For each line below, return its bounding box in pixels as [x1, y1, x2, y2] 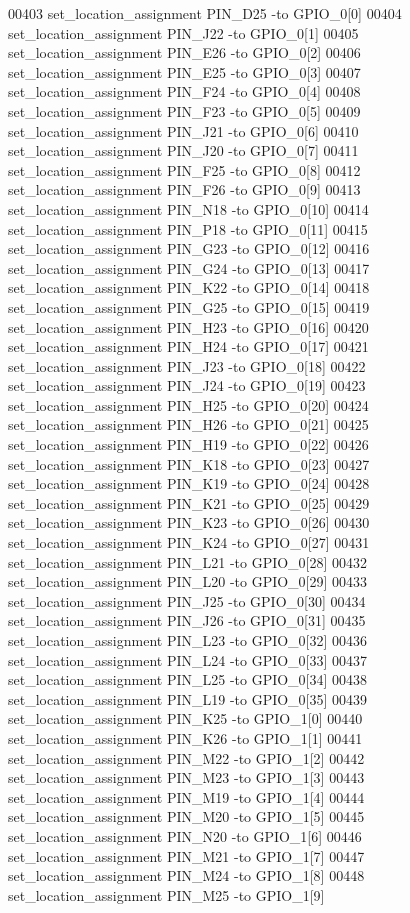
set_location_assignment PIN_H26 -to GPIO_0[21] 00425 [8, 414, 369, 435]
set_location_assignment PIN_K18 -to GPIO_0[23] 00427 [8, 453, 370, 474]
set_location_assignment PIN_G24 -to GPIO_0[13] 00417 [8, 257, 370, 278]
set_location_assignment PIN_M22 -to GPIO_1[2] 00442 [8, 747, 365, 768]
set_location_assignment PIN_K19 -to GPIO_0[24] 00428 [8, 473, 370, 494]
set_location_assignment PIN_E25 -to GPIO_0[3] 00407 [8, 61, 361, 82]
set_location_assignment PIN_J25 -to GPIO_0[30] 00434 [8, 590, 366, 611]
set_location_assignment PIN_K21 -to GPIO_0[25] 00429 [8, 492, 370, 513]
